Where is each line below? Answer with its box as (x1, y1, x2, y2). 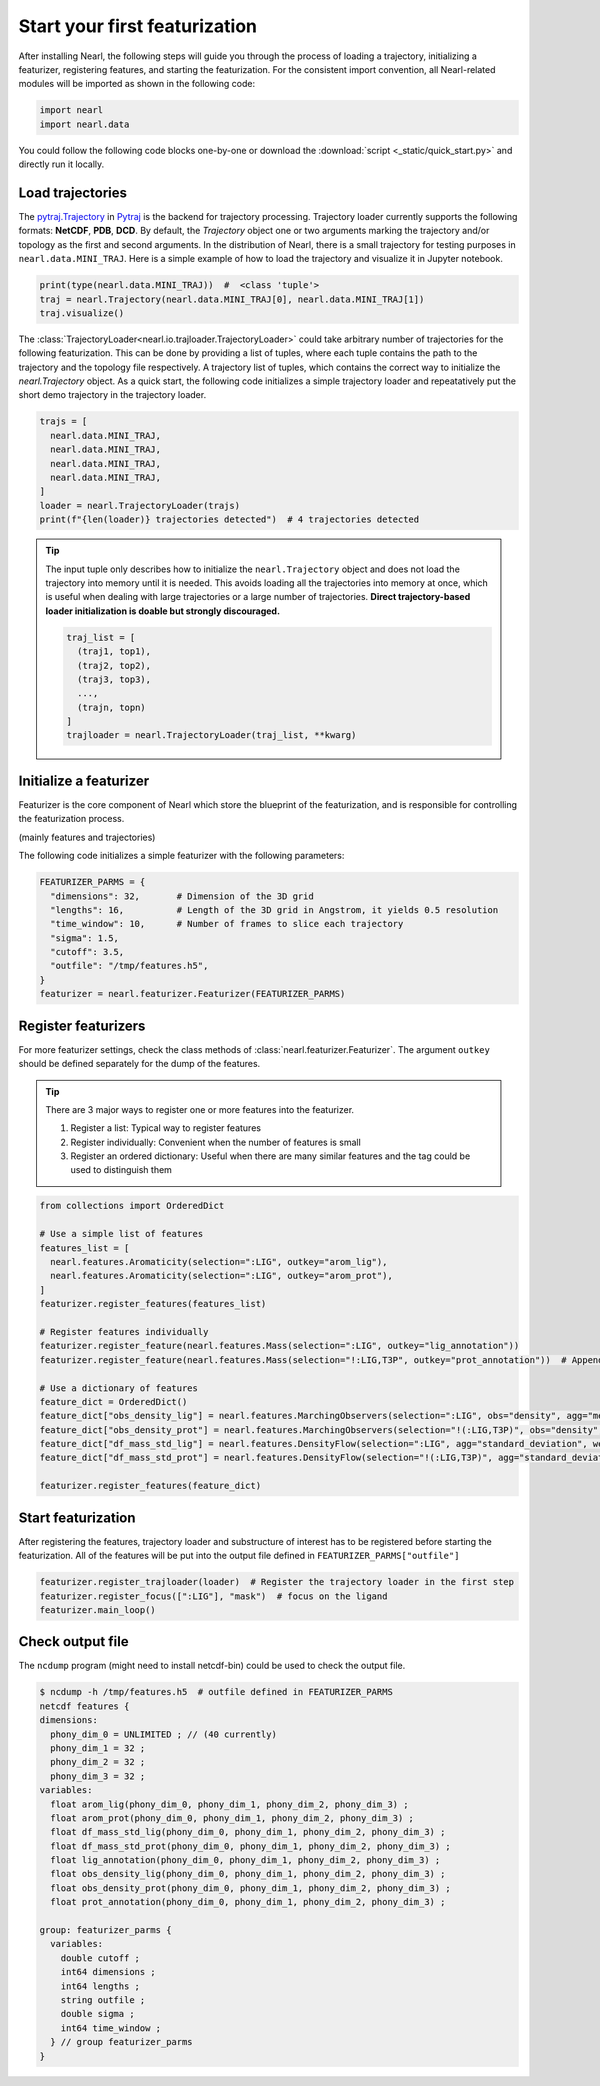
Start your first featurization (18, 15, 258, 37)
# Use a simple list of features (39, 1228, 204, 1240)
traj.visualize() (39, 307, 125, 319)
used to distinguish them (70, 1164, 172, 1176)
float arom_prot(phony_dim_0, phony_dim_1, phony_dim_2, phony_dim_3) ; (50, 1812, 415, 1824)
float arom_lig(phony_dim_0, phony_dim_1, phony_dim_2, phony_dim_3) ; (50, 1798, 409, 1810)
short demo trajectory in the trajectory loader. (18, 389, 207, 401)
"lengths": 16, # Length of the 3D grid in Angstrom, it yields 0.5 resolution (50, 904, 499, 915)
